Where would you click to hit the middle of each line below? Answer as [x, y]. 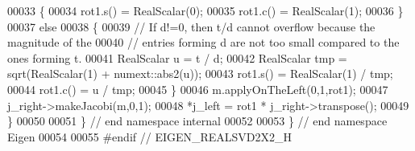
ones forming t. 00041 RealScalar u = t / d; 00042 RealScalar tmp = [177, 57]
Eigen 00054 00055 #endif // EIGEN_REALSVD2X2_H [150, 136]
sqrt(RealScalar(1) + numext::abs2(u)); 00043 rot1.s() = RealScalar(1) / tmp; [200, 73]
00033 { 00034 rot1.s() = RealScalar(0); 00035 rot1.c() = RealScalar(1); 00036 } [205, 10]
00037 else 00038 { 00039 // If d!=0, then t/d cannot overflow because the [191, 26]
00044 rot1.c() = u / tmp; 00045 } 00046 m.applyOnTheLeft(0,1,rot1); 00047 [198, 89]
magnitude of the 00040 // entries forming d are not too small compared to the [203, 42]
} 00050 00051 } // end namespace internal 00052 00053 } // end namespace [197, 121]
